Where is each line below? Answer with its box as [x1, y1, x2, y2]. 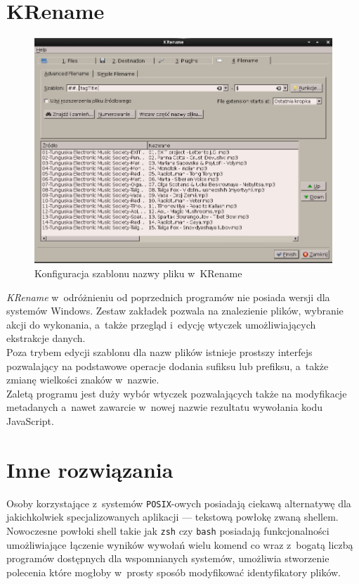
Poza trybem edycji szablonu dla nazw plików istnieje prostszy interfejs [6, 344, 313, 359]
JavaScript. [6, 413, 54, 428]
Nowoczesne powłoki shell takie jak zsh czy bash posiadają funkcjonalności [6, 523, 329, 538]
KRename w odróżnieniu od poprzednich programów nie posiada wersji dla [6, 289, 330, 304]
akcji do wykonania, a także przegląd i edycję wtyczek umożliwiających [6, 317, 316, 331]
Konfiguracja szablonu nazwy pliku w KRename [34, 265, 242, 280]
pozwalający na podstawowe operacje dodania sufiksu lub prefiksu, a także [6, 358, 329, 373]
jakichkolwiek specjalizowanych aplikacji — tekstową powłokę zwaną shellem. [6, 509, 339, 524]
